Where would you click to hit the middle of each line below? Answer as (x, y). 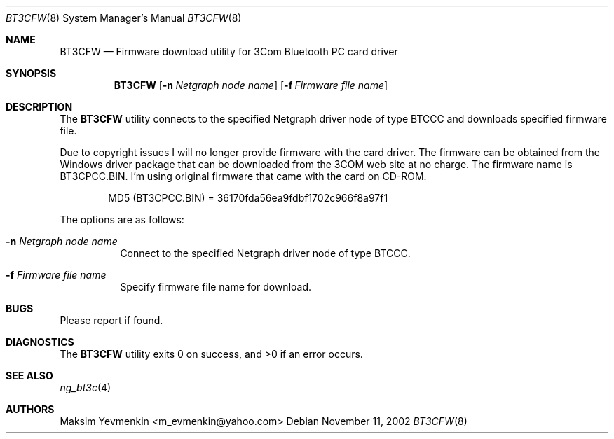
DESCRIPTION (39, 107)
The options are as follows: (122, 219)
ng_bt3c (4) (86, 388)
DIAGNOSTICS (40, 342)
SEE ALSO (29, 376)
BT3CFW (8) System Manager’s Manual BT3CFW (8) (124, 18)
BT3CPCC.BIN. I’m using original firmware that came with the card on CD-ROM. (243, 176)
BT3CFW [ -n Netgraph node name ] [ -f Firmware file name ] (251, 85)
